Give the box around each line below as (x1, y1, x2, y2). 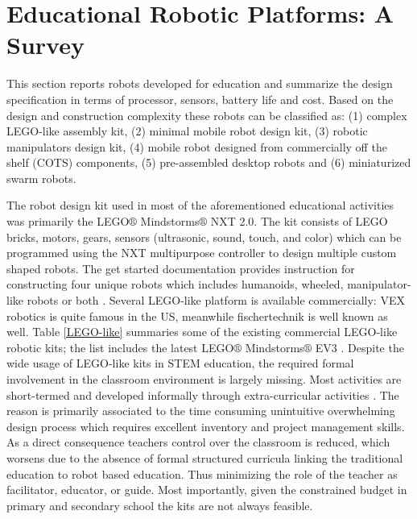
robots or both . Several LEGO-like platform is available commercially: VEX (27, 292, 405, 309)
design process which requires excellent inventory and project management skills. (6, 417, 405, 434)
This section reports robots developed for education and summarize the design (6, 75, 393, 92)
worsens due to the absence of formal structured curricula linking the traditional (6, 449, 403, 466)
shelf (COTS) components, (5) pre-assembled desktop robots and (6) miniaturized (6, 154, 411, 171)
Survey (6, 28, 85, 61)
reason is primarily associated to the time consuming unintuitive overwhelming (6, 402, 395, 419)
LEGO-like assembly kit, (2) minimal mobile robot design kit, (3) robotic (6, 122, 368, 139)
